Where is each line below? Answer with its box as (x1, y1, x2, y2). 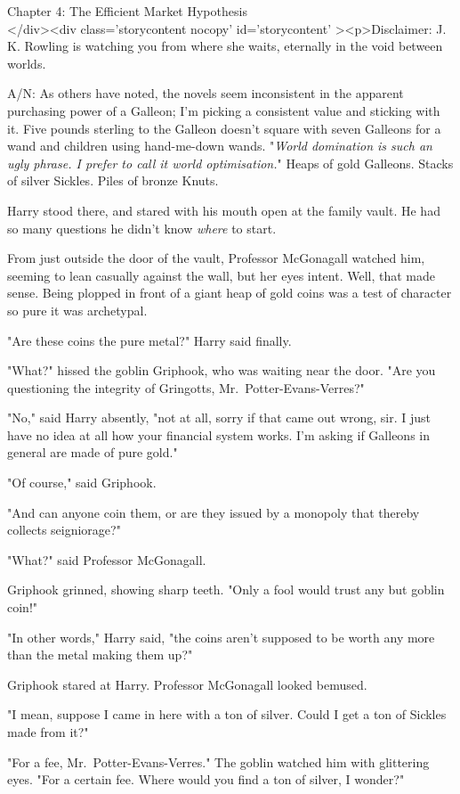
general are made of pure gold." (7, 443, 178, 462)
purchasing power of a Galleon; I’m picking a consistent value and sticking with (7, 101, 440, 119)
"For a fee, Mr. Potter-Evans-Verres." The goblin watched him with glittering (7, 752, 430, 771)
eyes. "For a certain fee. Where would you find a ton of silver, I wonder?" (7, 770, 405, 789)
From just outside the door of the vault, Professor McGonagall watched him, (7, 249, 425, 267)
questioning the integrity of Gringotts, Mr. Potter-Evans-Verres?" (7, 378, 365, 397)
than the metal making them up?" (7, 645, 193, 664)
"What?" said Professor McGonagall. (7, 550, 206, 569)
